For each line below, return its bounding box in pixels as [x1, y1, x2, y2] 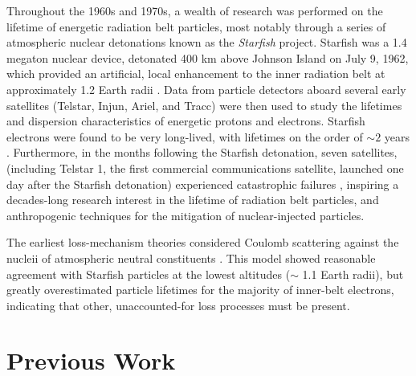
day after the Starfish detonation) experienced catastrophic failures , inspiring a [6, 175, 399, 192]
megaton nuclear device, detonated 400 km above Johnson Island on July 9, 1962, [6, 49, 409, 66]
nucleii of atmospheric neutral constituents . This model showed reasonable [6, 249, 376, 266]
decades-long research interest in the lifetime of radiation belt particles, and [6, 191, 379, 208]
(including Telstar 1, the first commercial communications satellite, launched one [6, 159, 404, 176]
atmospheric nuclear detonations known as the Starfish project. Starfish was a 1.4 [6, 34, 407, 51]
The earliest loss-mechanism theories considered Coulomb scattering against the [6, 234, 399, 251]
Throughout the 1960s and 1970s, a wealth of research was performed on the [6, 2, 383, 18]
